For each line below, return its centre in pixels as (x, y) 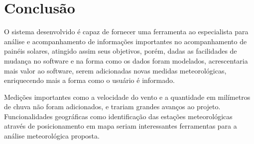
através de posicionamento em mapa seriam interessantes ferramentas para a (121, 126)
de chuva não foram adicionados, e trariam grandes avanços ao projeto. (112, 107)
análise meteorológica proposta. (52, 136)
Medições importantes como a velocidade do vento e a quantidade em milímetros (127, 97)
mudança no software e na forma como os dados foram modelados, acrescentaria (126, 60)
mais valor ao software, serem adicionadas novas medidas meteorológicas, (115, 70)
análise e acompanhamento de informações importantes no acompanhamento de (126, 41)
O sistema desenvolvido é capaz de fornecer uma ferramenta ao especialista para (126, 32)
